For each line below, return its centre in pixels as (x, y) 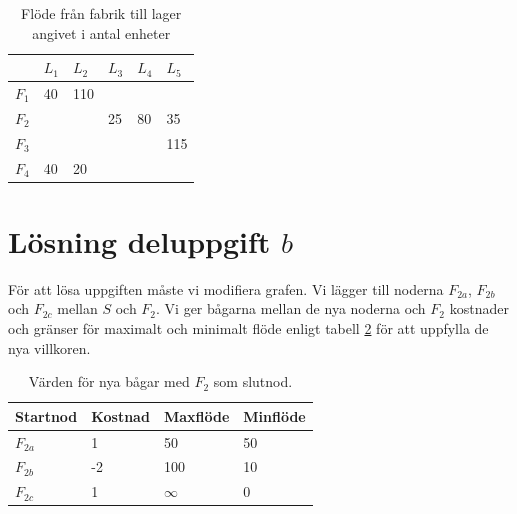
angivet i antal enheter (101, 32)
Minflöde (274, 415)
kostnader (479, 308)
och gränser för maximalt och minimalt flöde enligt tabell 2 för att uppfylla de (248, 327)
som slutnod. (253, 381)
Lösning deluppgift (139, 240)
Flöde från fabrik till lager (101, 13)
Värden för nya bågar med (109, 381)
